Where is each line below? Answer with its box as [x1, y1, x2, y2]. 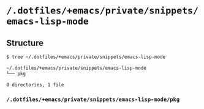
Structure [6, 37, 44, 48]
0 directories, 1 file [6, 81, 64, 88]
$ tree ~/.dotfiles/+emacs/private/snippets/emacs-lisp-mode [6, 54, 166, 60]
